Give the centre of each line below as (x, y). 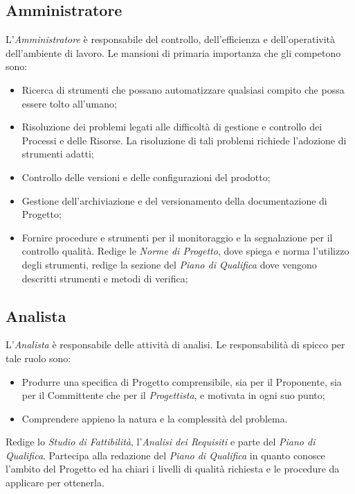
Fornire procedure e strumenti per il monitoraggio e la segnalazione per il (177, 237)
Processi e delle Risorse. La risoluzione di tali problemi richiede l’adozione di (184, 140)
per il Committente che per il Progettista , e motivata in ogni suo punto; (173, 395)
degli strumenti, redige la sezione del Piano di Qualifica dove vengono (169, 264)
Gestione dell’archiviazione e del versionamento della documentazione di (174, 200)
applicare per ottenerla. (55, 483)
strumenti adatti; (58, 154)
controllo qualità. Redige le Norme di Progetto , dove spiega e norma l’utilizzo (185, 251)
